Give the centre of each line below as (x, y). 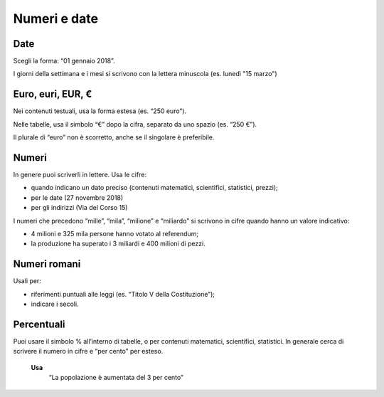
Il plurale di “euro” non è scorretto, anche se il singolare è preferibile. (114, 137)
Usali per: (27, 281)
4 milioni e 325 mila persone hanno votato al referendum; (115, 234)
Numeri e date (56, 18)
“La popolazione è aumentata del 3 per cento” (116, 378)
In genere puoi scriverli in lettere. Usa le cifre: (80, 175)
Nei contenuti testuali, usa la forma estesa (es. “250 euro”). (100, 111)
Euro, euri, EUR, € (53, 94)
